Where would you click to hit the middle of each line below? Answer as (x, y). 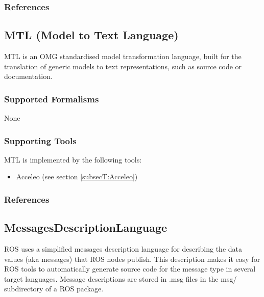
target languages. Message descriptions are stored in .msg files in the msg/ (121, 278)
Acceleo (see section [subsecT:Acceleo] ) (77, 177)
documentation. (28, 76)
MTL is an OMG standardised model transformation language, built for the (123, 56)
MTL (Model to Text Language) (91, 35)
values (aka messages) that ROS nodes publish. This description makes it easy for (132, 259)
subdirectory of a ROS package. (54, 289)
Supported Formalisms (52, 99)
